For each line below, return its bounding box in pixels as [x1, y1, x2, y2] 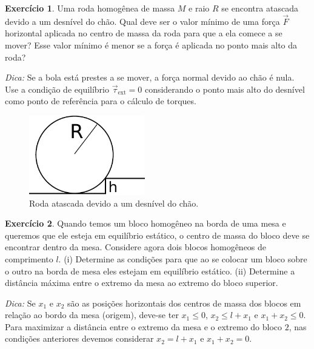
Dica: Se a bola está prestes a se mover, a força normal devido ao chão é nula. [5, 71, 295, 84]
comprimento [5, 252, 53, 265]
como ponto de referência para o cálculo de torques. [5, 95, 196, 107]
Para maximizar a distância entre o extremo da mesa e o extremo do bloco [5, 320, 282, 333]
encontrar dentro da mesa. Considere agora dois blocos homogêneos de [5, 241, 267, 253]
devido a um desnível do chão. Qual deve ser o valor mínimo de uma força [5, 15, 280, 27]
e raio [189, 2, 210, 14]
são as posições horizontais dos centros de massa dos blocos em [67, 296, 301, 309]
